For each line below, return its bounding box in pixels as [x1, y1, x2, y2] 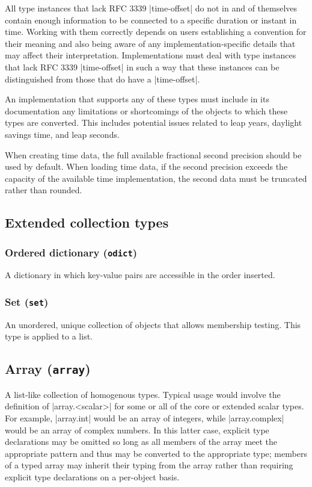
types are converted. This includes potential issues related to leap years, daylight [5, 116, 302, 129]
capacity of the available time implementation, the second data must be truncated [5, 172, 307, 184]
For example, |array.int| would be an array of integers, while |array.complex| [5, 412, 284, 424]
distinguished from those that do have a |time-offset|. [5, 72, 200, 85]
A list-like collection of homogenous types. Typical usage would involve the [5, 388, 281, 400]
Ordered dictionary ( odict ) [5, 244, 138, 259]
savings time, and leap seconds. [5, 128, 120, 140]
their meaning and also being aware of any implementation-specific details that [5, 37, 296, 49]
